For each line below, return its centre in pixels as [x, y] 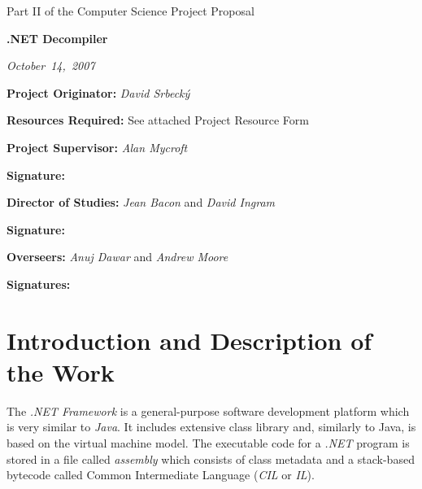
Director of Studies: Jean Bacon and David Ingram [141, 202]
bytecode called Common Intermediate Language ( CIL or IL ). [161, 475]
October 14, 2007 [51, 65]
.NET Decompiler [57, 38]
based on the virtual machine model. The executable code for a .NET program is [208, 443]
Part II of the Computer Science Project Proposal [131, 11]
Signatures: [39, 284]
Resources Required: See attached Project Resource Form [158, 120]
